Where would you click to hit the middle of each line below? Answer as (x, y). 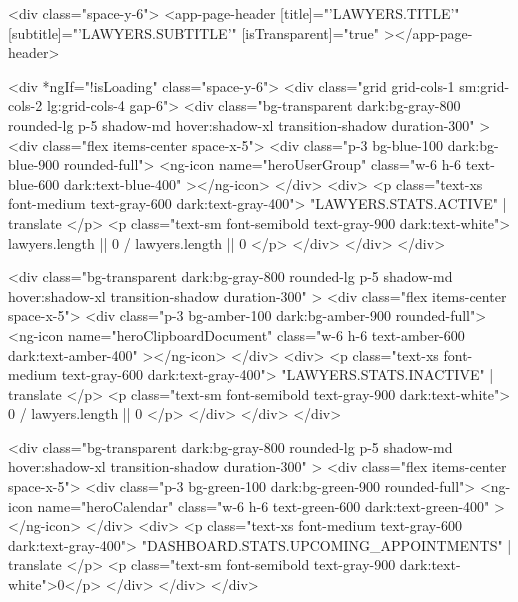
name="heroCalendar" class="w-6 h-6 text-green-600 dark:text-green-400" (263, 505)
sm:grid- (484, 85)
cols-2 (25, 105)
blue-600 (34, 183)
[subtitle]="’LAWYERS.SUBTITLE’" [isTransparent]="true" (193, 32)
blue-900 (34, 164)
